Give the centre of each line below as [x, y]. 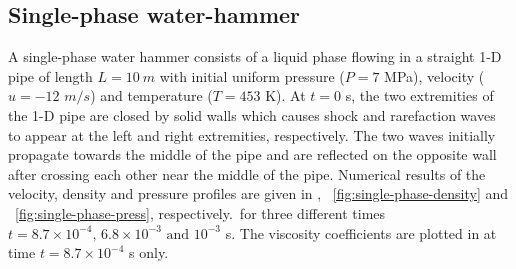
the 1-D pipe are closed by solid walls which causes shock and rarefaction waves [252, 114]
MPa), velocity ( [434, 75]
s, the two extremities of [419, 95]
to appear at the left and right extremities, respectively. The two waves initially [252, 134]
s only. [149, 252]
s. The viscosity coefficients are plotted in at [361, 232]
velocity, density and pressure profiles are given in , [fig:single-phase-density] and [258, 193]
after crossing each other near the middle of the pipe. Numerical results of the [247, 173]
